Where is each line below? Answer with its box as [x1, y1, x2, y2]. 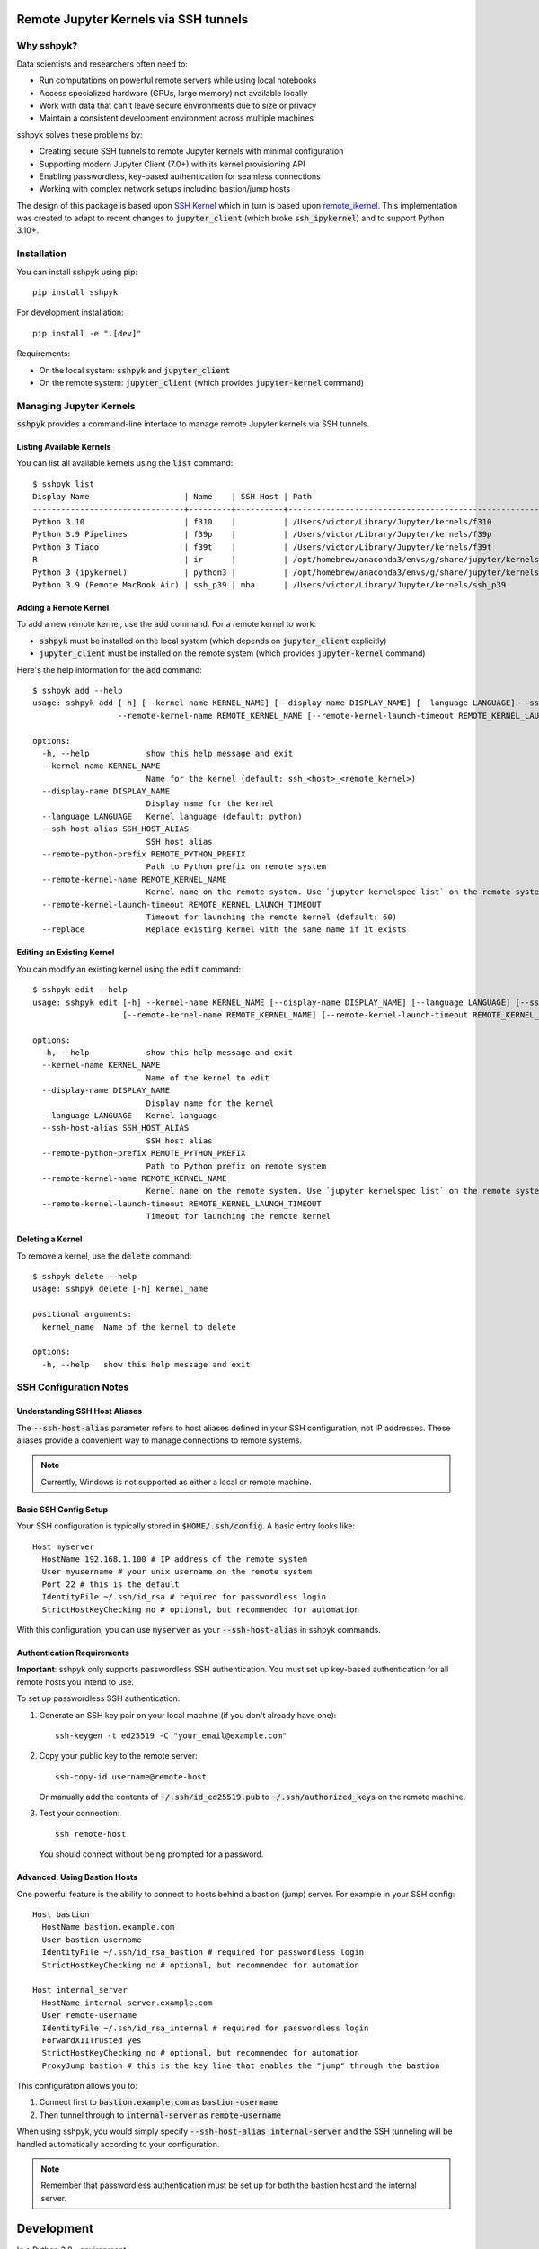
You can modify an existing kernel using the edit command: [16, 963, 242, 974]
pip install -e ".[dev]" [32, 328, 142, 338]
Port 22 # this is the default [41, 1579, 180, 1590]
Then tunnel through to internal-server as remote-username [39, 2110, 282, 2120]
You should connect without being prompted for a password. [39, 1849, 264, 1859]
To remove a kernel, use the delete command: [16, 1250, 192, 1261]
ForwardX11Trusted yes [41, 2035, 142, 2046]
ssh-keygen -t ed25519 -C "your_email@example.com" [55, 1730, 287, 1741]
